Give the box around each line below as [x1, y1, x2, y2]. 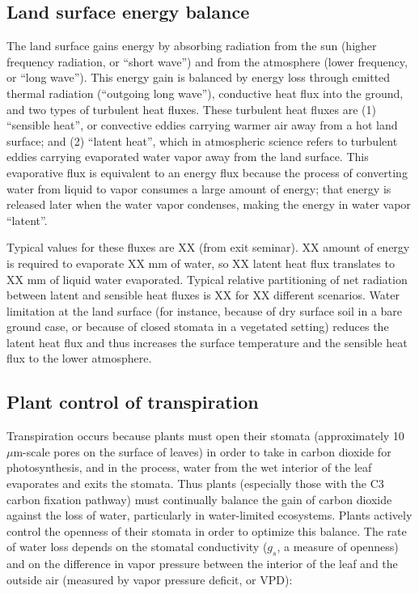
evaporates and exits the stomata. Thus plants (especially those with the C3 [6, 475, 384, 492]
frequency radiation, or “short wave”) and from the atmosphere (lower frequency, [6, 53, 408, 70]
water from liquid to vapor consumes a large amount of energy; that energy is [6, 180, 391, 197]
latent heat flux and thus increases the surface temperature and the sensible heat [6, 333, 408, 350]
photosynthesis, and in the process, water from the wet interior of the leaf [6, 459, 372, 476]
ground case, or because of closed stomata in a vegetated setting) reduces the [6, 318, 389, 335]
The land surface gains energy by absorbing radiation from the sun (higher [6, 37, 377, 54]
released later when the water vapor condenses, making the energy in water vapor [6, 196, 411, 213]
